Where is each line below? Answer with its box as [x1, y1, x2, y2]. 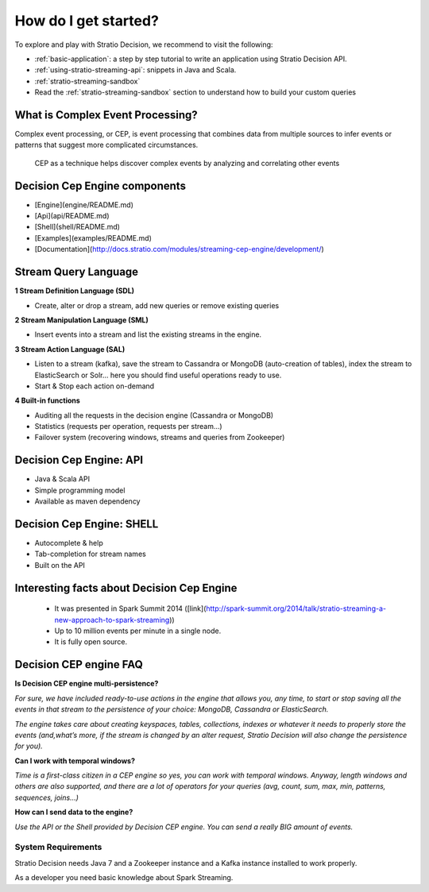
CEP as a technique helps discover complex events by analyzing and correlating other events [34, 158, 340, 168]
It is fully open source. [54, 637, 127, 647]
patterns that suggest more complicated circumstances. [14, 140, 199, 150]
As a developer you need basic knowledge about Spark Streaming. [14, 873, 234, 882]
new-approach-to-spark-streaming [54, 615, 170, 624]
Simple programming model [34, 485, 126, 495]
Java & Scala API [34, 474, 91, 484]
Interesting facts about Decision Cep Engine [14, 581, 238, 595]
